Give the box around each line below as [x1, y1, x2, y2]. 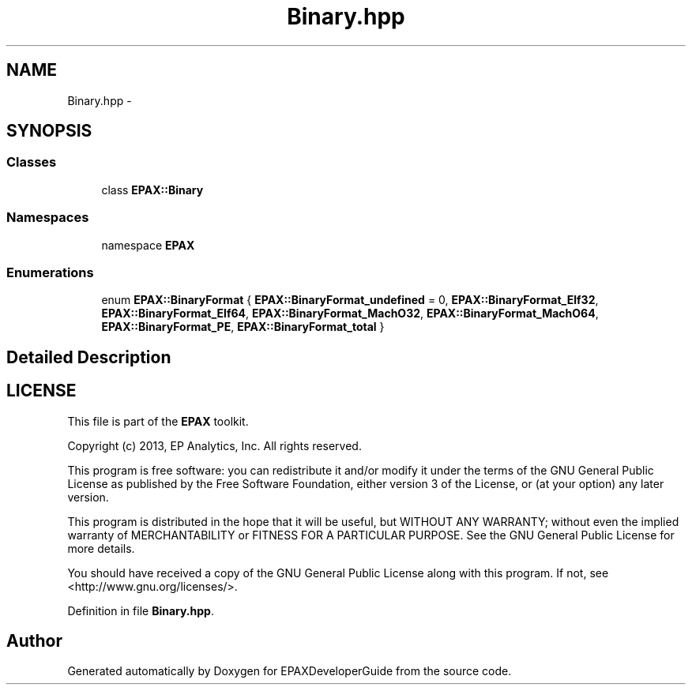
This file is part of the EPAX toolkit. [67, 414, 249, 428]
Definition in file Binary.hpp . [67, 603, 214, 618]
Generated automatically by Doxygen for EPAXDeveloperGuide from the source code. [67, 664, 512, 678]
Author [6, 631, 62, 651]
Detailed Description [6, 347, 171, 367]
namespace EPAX [101, 238, 195, 252]
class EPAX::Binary [101, 182, 204, 197]
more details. [67, 541, 135, 555]
